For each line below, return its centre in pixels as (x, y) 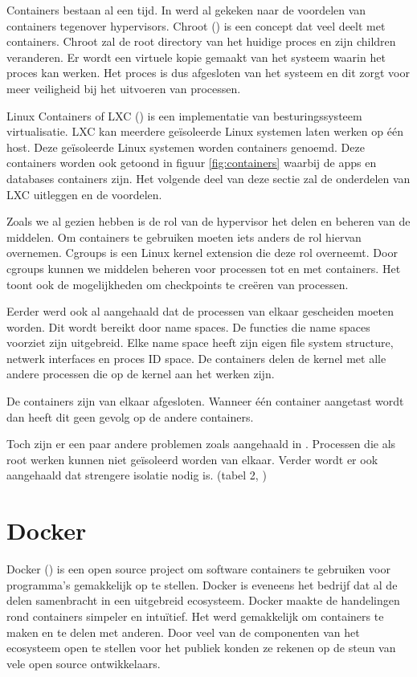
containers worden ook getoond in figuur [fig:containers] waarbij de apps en (192, 163)
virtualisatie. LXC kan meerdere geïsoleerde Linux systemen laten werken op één (205, 131)
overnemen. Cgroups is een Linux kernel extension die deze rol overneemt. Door (202, 253)
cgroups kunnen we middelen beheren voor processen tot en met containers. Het (204, 268)
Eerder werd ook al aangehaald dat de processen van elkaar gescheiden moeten (200, 311)
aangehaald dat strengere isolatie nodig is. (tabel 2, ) (137, 475)
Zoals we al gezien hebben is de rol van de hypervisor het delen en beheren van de (208, 221)
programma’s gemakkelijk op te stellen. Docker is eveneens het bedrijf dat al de (202, 584)
